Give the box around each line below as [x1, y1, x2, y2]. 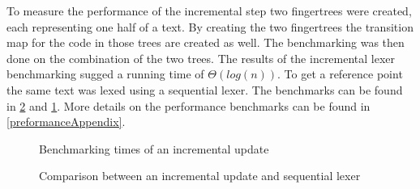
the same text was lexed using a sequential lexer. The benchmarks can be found [6, 81, 403, 98]
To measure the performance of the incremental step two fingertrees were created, [6, 2, 412, 19]
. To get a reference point [277, 65, 403, 82]
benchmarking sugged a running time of [6, 65, 204, 82]
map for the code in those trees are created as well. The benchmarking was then [6, 34, 405, 51]
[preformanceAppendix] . [6, 113, 126, 130]
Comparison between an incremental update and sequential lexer [39, 167, 361, 184]
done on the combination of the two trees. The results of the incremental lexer [6, 49, 396, 66]
